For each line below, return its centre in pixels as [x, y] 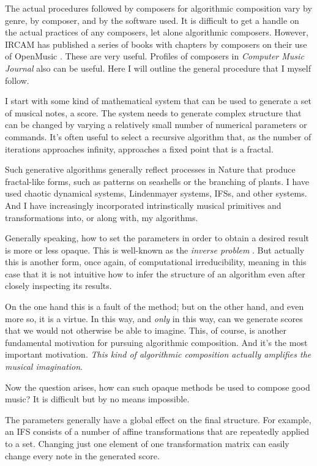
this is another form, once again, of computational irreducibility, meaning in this [156, 262]
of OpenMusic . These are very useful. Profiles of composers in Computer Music [155, 56]
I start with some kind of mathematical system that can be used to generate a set [158, 101]
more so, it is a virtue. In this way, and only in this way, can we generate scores [154, 318]
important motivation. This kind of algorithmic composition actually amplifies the [158, 354]
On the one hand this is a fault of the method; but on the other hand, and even [155, 306]
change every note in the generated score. [82, 455]
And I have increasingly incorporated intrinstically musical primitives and [143, 205]
